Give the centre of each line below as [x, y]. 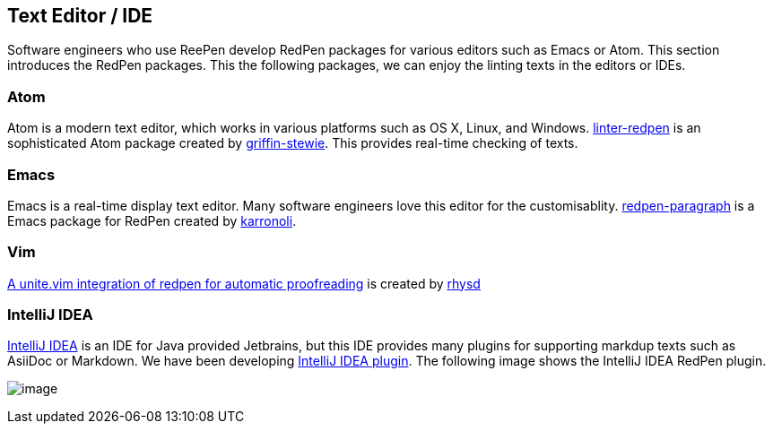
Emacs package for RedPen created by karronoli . [152, 220]
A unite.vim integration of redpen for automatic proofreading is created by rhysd [244, 283]
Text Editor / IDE [80, 16]
